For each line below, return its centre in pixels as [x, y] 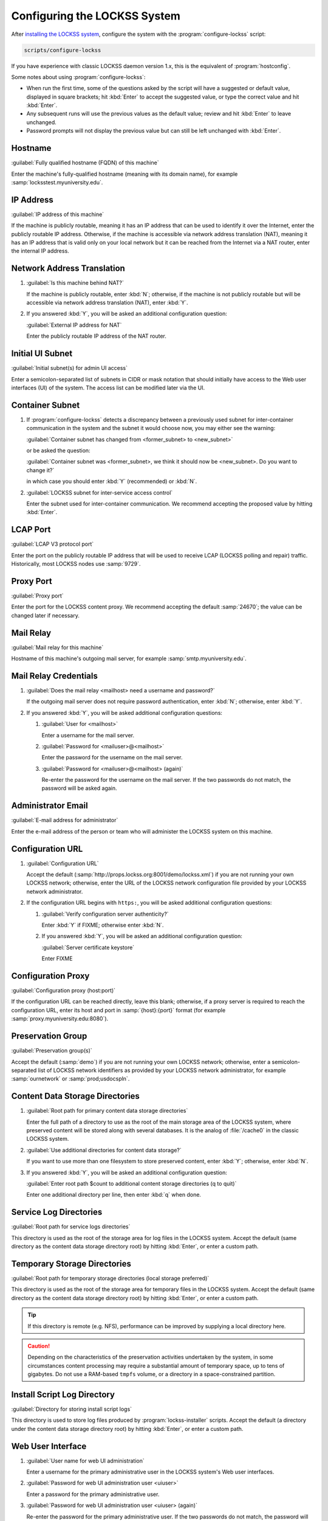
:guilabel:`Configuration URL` [63, 863]
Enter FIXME [57, 959]
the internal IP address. [40, 251]
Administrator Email [50, 806]
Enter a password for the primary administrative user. [93, 1494]
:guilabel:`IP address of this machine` [58, 214]
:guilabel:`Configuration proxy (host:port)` [63, 990]
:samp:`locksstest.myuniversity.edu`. [57, 182]
